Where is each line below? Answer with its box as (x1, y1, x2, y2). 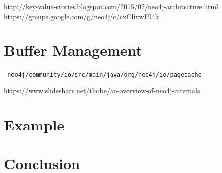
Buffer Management (4, 40, 143, 60)
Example (4, 114, 65, 134)
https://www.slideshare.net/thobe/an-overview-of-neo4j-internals (4, 85, 200, 95)
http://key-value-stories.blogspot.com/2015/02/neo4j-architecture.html (4, 1, 218, 11)
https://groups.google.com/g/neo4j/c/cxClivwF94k (4, 11, 159, 21)
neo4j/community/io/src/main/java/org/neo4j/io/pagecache (7, 71, 202, 79)
